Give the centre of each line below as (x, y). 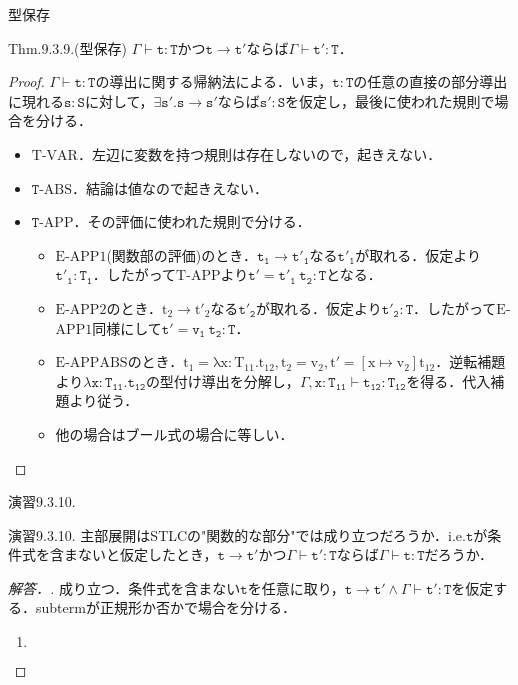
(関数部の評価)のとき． (181, 254)
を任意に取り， (296, 587)
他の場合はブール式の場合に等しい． (174, 433)
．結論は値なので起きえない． (170, 187)
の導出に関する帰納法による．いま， (214, 81)
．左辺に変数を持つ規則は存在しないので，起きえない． (259, 153)
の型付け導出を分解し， (222, 380)
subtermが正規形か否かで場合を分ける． (165, 607)
